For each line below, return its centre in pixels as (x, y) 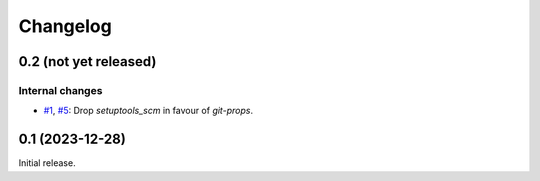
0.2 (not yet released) (87, 61)
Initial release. (47, 163)
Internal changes (60, 90)
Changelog (65, 26)
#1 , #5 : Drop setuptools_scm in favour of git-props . (148, 111)
